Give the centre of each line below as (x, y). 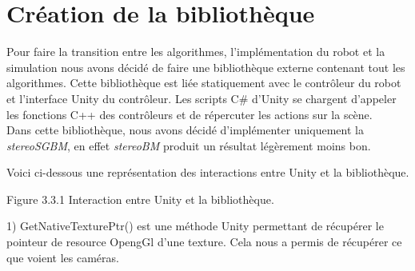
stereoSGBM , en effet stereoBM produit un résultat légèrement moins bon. (189, 145)
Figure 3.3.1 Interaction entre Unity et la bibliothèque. (140, 199)
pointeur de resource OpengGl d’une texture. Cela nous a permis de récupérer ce (204, 242)
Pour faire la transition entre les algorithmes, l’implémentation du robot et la (196, 52)
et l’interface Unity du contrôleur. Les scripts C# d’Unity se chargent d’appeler (202, 98)
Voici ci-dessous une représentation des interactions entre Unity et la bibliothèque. (208, 172)
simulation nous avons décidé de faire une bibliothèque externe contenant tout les (206, 67)
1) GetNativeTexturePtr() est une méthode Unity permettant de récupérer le (195, 226)
